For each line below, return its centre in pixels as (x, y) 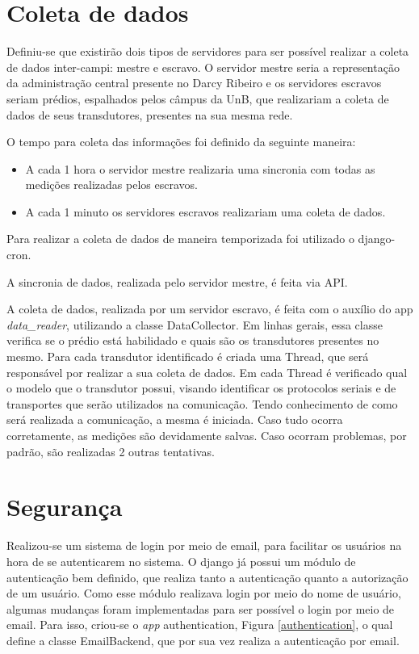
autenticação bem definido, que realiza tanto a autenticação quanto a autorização (207, 577)
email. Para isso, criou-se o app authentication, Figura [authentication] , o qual (200, 625)
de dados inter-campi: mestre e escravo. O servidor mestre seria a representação (203, 67)
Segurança (65, 507)
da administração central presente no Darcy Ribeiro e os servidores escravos (194, 83)
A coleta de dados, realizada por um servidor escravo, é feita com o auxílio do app (210, 309)
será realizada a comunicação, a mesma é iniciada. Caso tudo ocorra (175, 419)
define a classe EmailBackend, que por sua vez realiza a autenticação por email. (203, 640)
